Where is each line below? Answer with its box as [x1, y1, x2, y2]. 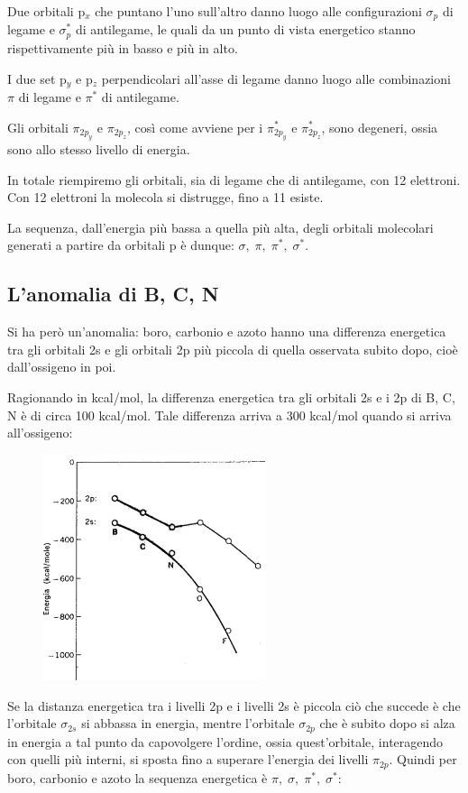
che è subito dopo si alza [319, 714, 455, 733]
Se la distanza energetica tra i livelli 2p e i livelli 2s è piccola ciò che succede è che [7, 696, 461, 715]
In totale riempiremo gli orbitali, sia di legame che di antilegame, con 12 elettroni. [7, 170, 461, 189]
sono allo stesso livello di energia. [7, 139, 190, 158]
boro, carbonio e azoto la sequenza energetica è [7, 768, 268, 787]
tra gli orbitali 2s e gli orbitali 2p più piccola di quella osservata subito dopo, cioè [7, 339, 458, 358]
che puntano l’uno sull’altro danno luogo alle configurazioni [95, 2, 422, 20]
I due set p [7, 69, 67, 88]
